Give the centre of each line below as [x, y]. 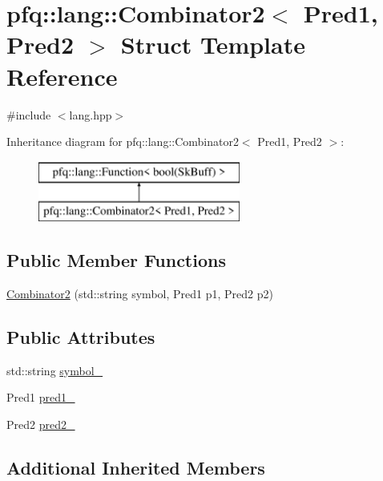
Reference [62, 76]
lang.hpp [91, 114]
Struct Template [213, 44]
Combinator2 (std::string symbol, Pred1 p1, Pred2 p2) [140, 294]
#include [29, 114]
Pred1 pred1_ [41, 397]
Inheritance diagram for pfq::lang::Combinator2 [123, 141]
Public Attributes [81, 337]
